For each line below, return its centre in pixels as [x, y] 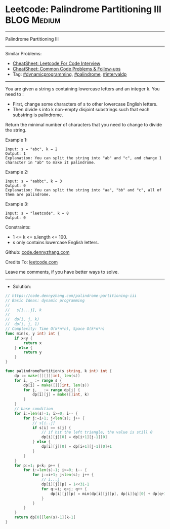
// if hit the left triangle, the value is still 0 [97, 433]
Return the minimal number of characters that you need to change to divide [84, 124]
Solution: [22, 286]
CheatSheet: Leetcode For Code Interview [56, 63]
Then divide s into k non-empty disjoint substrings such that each [81, 109]
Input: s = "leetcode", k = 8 [37, 213]
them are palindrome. [28, 194]
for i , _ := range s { [38, 380]
